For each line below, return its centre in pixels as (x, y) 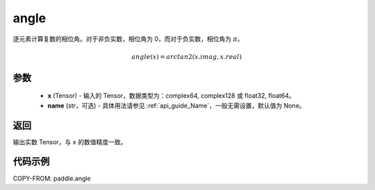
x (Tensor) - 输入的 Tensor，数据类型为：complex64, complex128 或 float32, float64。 (171, 96)
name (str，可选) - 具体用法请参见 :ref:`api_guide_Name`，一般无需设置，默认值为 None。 (176, 105)
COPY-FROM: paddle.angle (52, 178)
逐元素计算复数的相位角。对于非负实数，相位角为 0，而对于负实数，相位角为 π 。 (128, 39)
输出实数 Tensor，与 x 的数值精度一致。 (70, 141)
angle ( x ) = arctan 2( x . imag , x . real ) (187, 57)
